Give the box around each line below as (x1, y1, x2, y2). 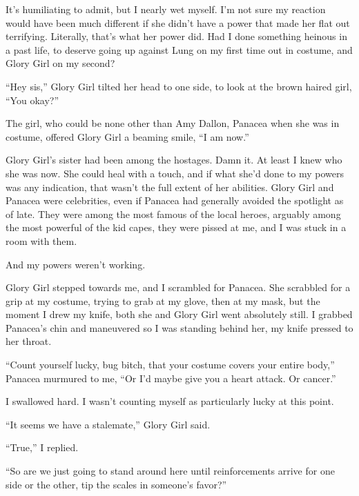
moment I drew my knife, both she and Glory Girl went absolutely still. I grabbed (6, 307, 353, 321)
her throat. (6, 334, 52, 348)
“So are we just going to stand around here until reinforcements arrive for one (6, 464, 335, 478)
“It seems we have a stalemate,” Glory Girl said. (6, 417, 211, 431)
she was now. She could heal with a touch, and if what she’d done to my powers (6, 166, 344, 180)
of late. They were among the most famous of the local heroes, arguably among (6, 206, 341, 221)
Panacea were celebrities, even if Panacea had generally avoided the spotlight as (6, 193, 344, 208)
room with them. (6, 233, 77, 248)
